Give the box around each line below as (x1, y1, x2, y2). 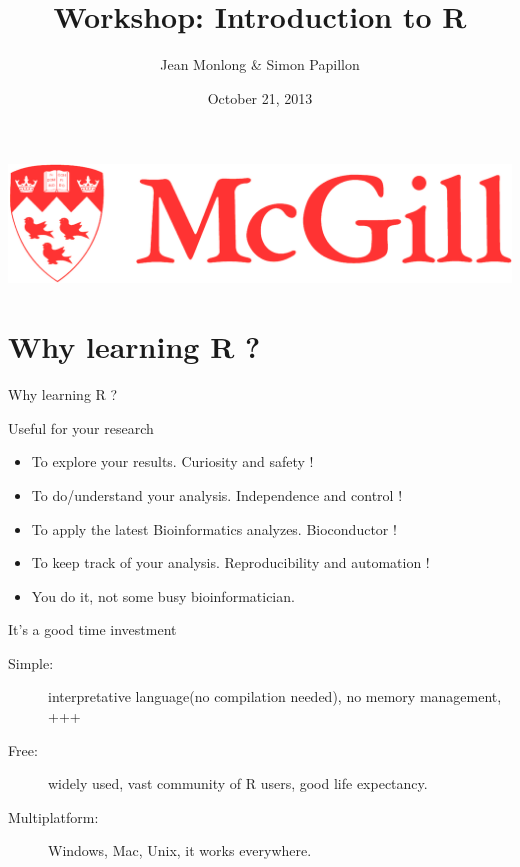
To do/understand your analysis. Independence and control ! (31, 484, 403, 505)
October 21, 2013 (207, 87, 313, 108)
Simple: (8, 652, 54, 673)
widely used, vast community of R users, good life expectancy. (48, 773, 428, 794)
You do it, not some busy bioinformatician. (31, 585, 295, 606)
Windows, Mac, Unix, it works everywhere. (48, 840, 312, 861)
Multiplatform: (8, 806, 99, 827)
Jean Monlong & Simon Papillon (160, 54, 360, 75)
